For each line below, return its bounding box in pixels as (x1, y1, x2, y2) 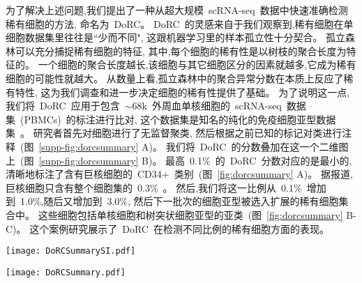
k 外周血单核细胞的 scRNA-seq (142, 98, 282, 113)
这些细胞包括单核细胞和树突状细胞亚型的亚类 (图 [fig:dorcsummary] (38, 207, 343, 222)
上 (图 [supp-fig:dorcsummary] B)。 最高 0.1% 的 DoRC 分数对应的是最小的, (6, 153, 352, 167)
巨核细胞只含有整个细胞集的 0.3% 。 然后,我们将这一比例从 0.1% (6, 180, 302, 194)
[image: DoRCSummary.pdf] (6, 267, 126, 277)
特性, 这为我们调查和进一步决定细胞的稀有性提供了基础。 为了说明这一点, (15, 84, 350, 99)
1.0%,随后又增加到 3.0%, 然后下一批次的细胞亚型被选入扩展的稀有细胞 (20, 194, 339, 208)
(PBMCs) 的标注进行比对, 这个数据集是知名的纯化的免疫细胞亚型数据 (20, 112, 336, 126)
